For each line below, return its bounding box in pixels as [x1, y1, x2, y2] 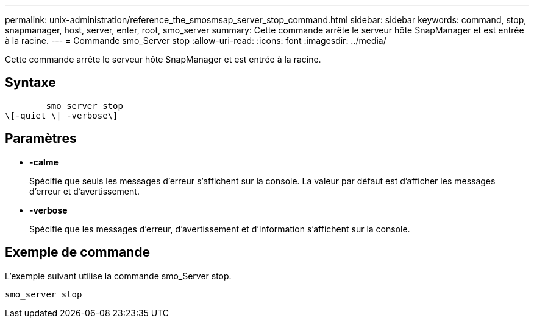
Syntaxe [5, 75, 56, 91]
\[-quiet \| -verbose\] [5, 110, 118, 120]
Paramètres [5, 131, 77, 147]
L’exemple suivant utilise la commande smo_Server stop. [5, 270, 232, 281]
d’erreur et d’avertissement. [29, 186, 140, 196]
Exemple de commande [5, 245, 150, 260]
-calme [29, 156, 59, 167]
